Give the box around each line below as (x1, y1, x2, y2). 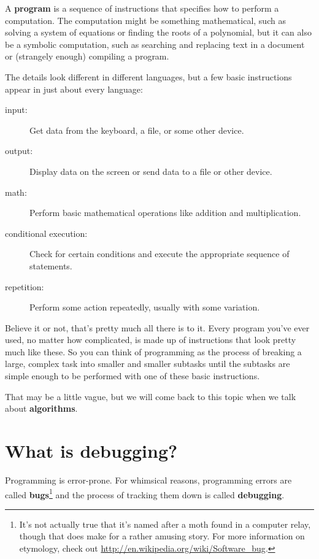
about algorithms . (5, 402, 78, 415)
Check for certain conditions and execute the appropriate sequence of (29, 247, 290, 260)
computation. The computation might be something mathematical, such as (5, 13, 286, 26)
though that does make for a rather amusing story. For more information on (19, 530, 305, 542)
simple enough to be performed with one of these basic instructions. (5, 369, 260, 382)
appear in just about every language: (5, 82, 143, 95)
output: (5, 144, 33, 157)
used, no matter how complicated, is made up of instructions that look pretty (5, 333, 296, 346)
